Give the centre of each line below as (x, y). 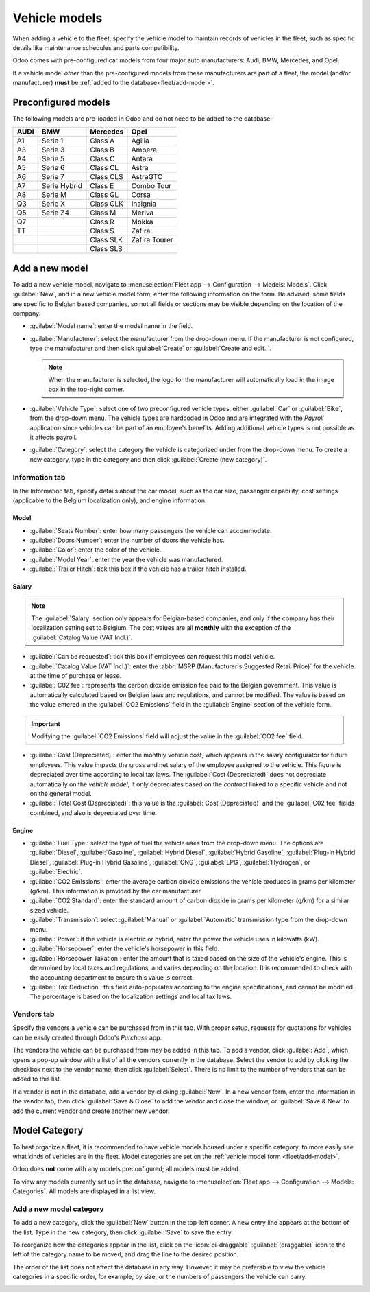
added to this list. (37, 1079)
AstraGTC (147, 177)
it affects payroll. (53, 437)
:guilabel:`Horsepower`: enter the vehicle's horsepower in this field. (124, 949)
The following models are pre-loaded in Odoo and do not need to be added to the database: (142, 119)
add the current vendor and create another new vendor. (91, 1111)
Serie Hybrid (62, 186)
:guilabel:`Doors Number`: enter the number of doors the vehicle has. (127, 540)
